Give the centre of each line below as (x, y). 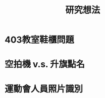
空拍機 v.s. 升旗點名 (45, 64)
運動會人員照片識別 (44, 89)
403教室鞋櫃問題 (39, 40)
